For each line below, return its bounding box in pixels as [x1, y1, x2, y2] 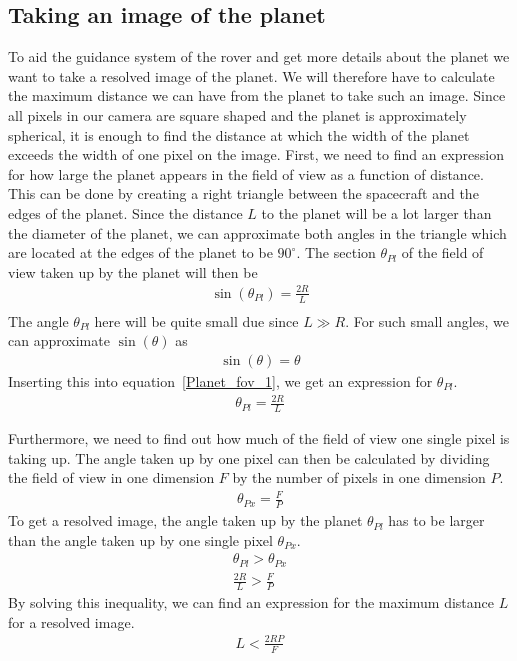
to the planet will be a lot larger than [261, 202, 492, 223]
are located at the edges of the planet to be [8, 242, 273, 263]
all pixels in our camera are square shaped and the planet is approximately [8, 104, 467, 125]
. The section [296, 242, 376, 263]
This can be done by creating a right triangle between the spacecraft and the [8, 183, 479, 204]
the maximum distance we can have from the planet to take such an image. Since [8, 85, 506, 106]
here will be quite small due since [94, 310, 299, 331]
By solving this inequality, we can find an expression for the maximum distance [8, 592, 494, 613]
